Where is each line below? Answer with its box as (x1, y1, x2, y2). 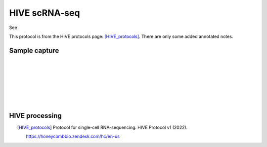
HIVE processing (9, 111, 62, 120)
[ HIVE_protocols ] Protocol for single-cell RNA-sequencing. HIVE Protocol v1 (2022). (17, 124, 188, 130)
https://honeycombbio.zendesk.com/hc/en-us (26, 133, 120, 140)
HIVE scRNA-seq (9, 7, 80, 18)
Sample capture (9, 46, 59, 55)
